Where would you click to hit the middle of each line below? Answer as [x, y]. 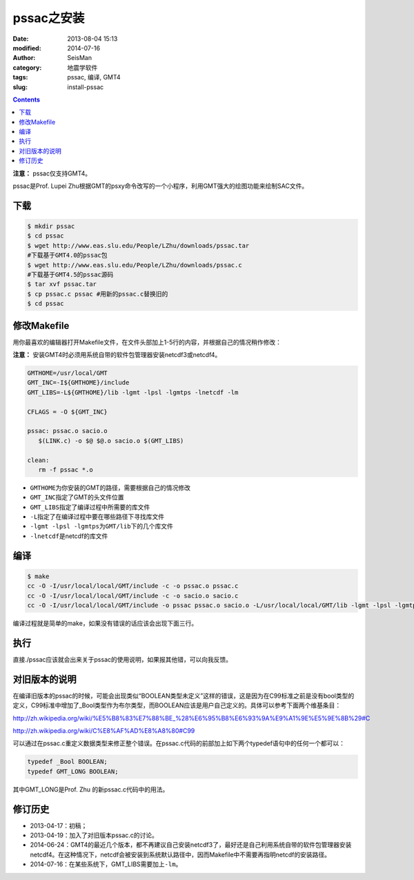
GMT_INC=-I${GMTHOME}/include [78, 383]
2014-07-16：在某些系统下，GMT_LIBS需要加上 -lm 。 [106, 864]
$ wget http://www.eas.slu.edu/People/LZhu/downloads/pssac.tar [138, 246]
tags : [20, 77]
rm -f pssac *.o [66, 469]
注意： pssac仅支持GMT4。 [52, 173]
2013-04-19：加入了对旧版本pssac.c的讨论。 [94, 835]
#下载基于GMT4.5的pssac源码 [70, 274]
